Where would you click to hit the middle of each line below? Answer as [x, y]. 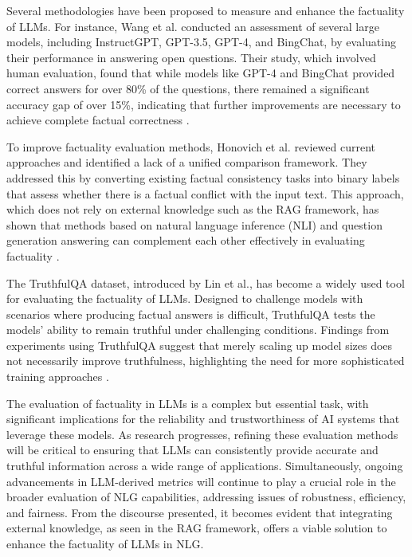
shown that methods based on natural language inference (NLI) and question [194, 224]
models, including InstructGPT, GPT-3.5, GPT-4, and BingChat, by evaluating [201, 42]
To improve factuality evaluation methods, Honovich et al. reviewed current [191, 146]
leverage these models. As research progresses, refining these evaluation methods [202, 434]
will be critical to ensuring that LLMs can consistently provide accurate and [192, 450]
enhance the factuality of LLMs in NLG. [105, 543]
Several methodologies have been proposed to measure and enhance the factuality [206, 10]
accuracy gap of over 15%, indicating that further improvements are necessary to [204, 104]
